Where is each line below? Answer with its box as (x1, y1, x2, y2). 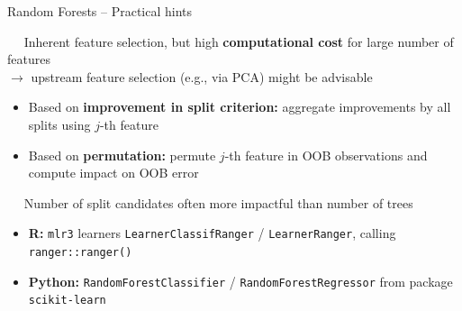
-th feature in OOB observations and (224, 145, 428, 164)
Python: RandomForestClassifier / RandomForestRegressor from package (28, 271, 453, 290)
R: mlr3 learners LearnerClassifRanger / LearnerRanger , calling (28, 224, 396, 242)
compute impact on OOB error (28, 163, 199, 182)
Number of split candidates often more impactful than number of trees (23, 193, 413, 212)
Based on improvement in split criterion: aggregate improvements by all (28, 97, 451, 116)
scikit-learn (28, 294, 106, 307)
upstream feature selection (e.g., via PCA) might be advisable (31, 67, 373, 86)
